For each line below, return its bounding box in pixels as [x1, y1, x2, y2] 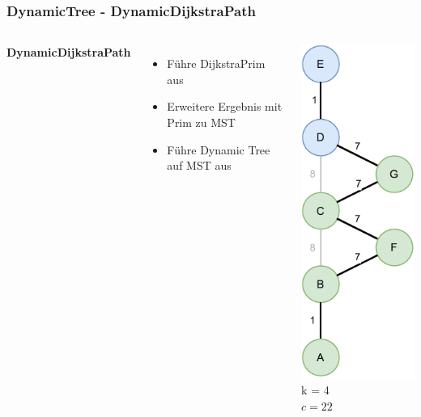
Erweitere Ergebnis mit [167, 98, 283, 115]
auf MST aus [167, 157, 232, 174]
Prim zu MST [167, 114, 236, 130]
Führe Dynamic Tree [167, 141, 270, 158]
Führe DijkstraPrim [167, 55, 266, 72]
